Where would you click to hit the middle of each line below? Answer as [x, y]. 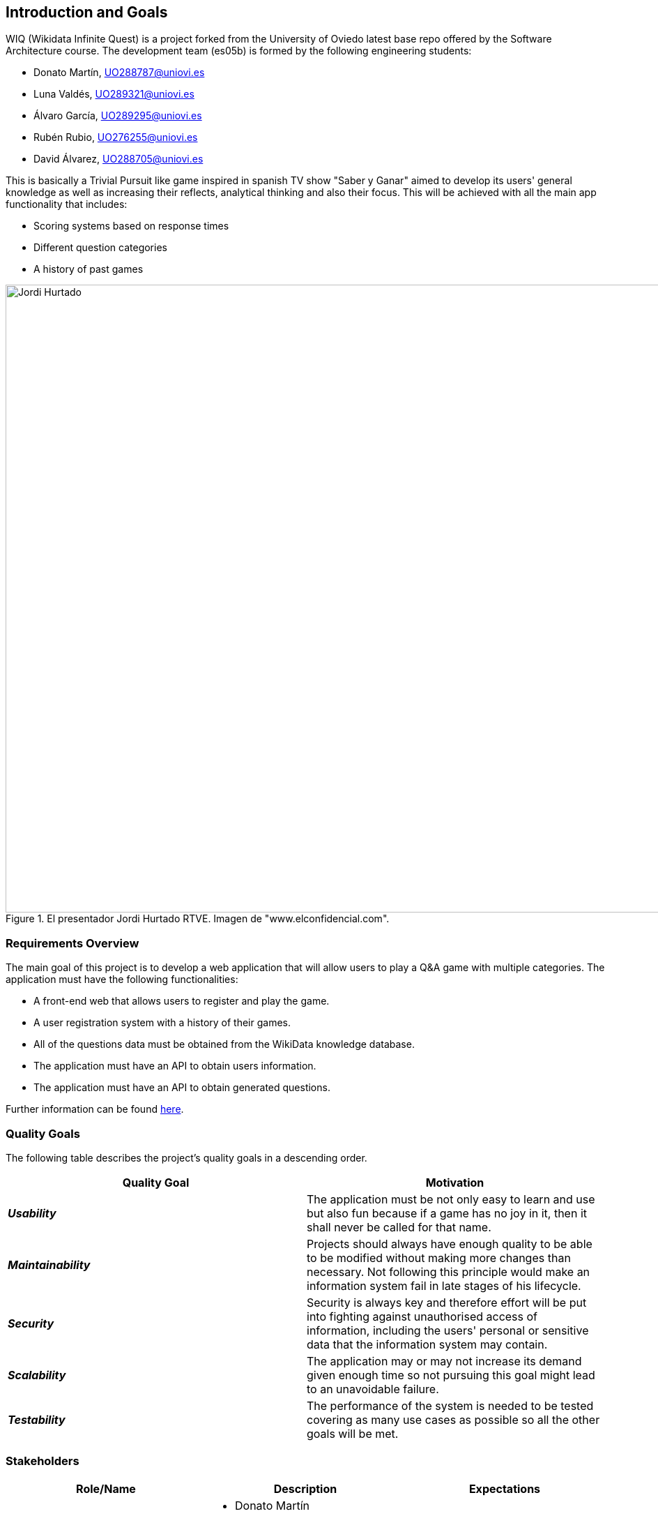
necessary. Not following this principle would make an [449, 1271]
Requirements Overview [72, 943]
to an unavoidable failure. [373, 1389]
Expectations [505, 1488]
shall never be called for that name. [399, 1227]
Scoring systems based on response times [131, 226]
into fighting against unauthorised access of [422, 1316]
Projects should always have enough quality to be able [450, 1244]
